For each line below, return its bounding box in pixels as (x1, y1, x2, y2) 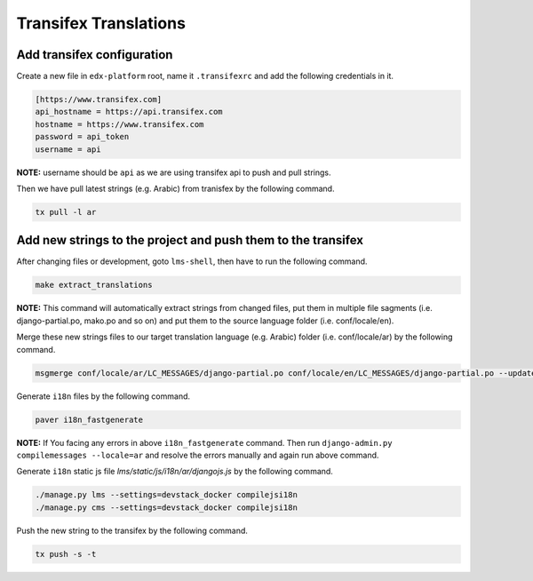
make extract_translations (35, 280, 153, 290)
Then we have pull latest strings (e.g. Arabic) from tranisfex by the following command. (16, 183, 335, 194)
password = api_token (35, 131, 130, 142)
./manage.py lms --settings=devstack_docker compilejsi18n (35, 489, 298, 500)
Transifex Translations (16, 13, 187, 33)
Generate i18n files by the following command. (16, 391, 191, 402)
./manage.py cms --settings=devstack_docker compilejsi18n (35, 502, 298, 513)
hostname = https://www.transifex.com (35, 119, 204, 129)
